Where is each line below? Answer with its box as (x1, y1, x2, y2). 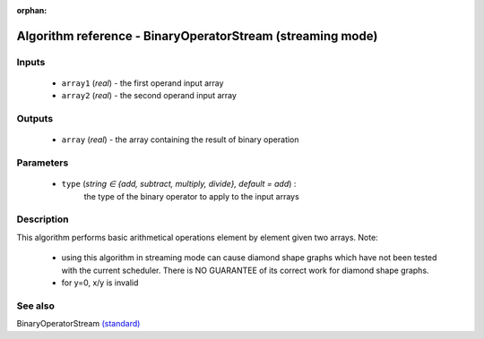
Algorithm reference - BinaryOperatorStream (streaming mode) (16, 28, 378, 44)
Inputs (16, 55, 46, 68)
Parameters (16, 157, 69, 169)
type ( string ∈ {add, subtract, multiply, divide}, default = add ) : (61, 179, 297, 190)
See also (16, 300, 56, 312)
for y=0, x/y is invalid (61, 277, 139, 288)
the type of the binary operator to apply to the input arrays (83, 191, 299, 201)
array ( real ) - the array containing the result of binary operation (61, 134, 299, 145)
